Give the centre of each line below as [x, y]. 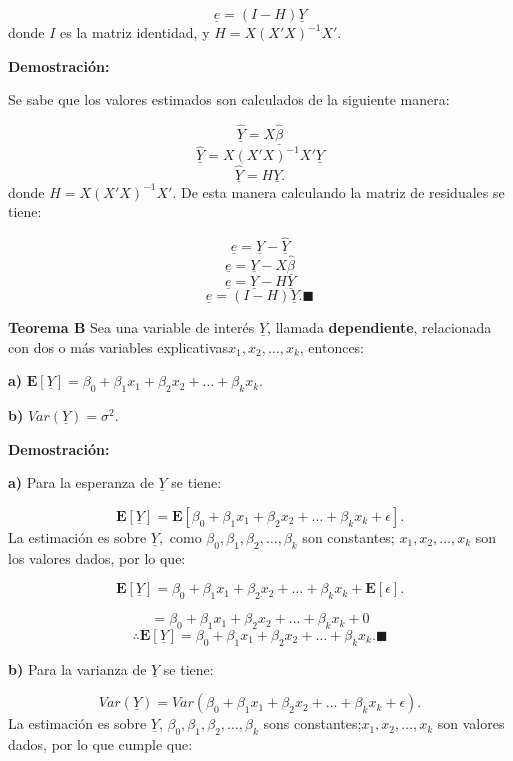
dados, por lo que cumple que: [100, 744]
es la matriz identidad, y [135, 32]
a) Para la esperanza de [81, 482]
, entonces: [332, 346]
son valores [471, 723]
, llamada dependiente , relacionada [379, 327]
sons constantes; [312, 723]
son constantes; [348, 536]
